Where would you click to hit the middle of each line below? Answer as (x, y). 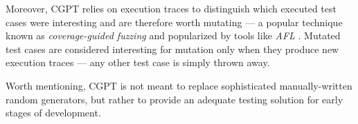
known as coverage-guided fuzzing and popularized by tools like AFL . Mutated (173, 35)
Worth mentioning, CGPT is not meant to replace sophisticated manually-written (179, 85)
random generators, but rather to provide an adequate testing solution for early (174, 99)
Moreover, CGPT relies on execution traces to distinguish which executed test (171, 8)
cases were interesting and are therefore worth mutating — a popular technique (174, 22)
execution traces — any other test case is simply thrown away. (138, 62)
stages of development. (53, 113)
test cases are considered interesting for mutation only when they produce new (172, 49)
